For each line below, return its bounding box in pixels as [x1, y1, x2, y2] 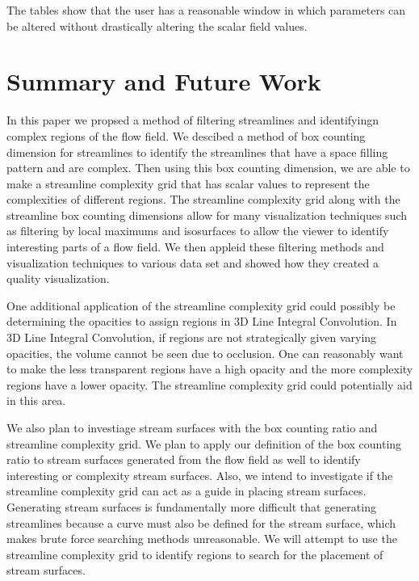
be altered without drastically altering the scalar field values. [6, 17, 308, 34]
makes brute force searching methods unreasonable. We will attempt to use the [6, 530, 397, 547]
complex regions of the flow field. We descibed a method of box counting [6, 127, 366, 144]
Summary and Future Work [6, 65, 321, 98]
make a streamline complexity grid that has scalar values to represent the [6, 175, 370, 192]
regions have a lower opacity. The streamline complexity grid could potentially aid [6, 376, 413, 393]
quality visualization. [6, 270, 110, 287]
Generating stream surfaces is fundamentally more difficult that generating [6, 498, 376, 515]
